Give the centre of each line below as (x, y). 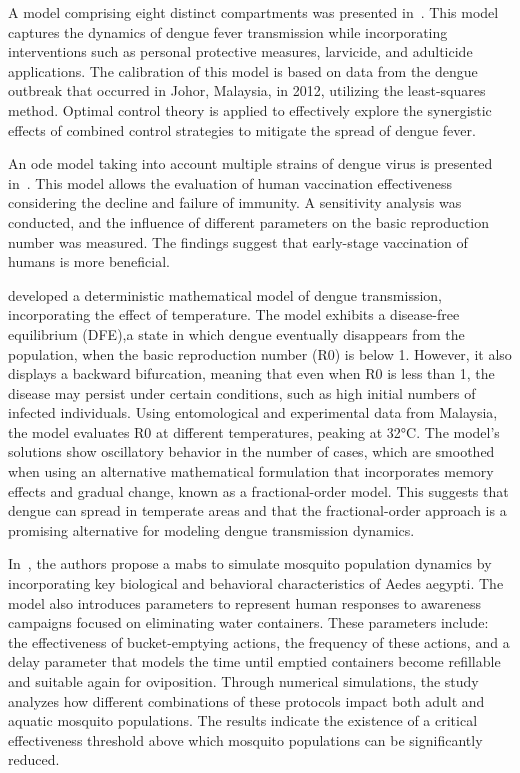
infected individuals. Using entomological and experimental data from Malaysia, (253, 412)
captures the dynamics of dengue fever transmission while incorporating (228, 31)
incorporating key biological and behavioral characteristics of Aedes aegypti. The (256, 583)
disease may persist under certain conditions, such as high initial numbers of (242, 392)
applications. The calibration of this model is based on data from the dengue (243, 70)
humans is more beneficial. (89, 261)
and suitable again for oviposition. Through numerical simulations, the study (243, 681)
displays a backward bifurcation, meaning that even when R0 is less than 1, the (251, 373)
